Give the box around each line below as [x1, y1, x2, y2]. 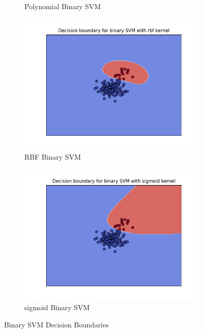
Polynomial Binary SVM [24, 1, 101, 11]
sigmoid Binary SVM [24, 302, 90, 313]
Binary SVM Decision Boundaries [4, 319, 109, 329]
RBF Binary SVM [24, 152, 81, 162]
